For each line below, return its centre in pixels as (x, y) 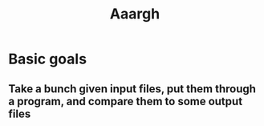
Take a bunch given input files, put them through (132, 89)
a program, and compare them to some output (126, 101)
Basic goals (47, 59)
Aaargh (135, 14)
